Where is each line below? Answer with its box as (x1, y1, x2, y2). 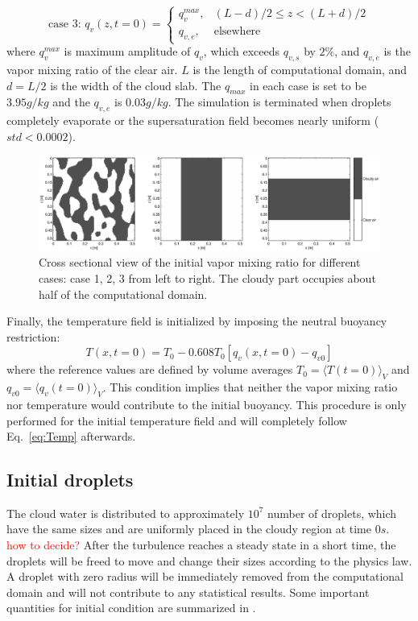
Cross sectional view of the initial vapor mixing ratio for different (39, 254, 361, 271)
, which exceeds (203, 43, 280, 60)
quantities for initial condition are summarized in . (6, 599, 256, 616)
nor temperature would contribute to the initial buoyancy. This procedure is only (6, 395, 407, 412)
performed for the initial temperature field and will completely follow (6, 412, 347, 428)
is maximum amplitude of (64, 43, 191, 60)
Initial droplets (6, 467, 134, 492)
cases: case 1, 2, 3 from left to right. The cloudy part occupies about (39, 269, 376, 286)
